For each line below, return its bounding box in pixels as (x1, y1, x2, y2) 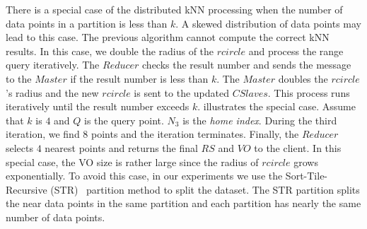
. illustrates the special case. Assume (197, 99, 356, 114)
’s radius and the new (6, 85, 99, 100)
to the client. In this (254, 140, 342, 155)
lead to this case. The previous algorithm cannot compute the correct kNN (6, 30, 330, 45)
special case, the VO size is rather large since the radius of (6, 154, 259, 169)
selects (6, 140, 34, 155)
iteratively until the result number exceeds (6, 99, 190, 114)
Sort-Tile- (285, 168, 328, 183)
